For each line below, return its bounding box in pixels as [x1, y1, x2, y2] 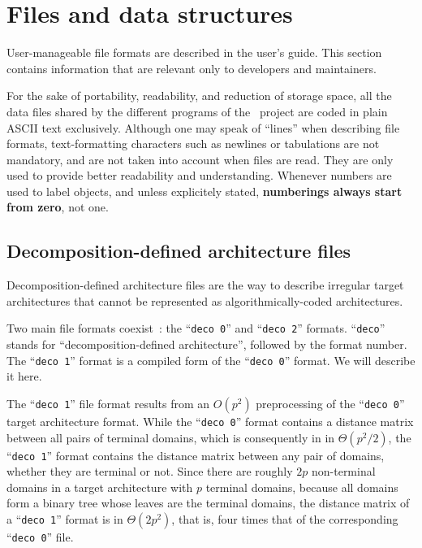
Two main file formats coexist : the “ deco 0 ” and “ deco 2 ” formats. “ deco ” [6, 320, 385, 337]
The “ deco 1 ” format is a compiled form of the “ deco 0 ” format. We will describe [6, 351, 416, 368]
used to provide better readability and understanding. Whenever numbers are [6, 167, 392, 184]
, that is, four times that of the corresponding [171, 511, 398, 528]
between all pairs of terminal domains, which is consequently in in [6, 428, 335, 446]
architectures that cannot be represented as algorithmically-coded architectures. [6, 292, 403, 309]
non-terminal [311, 463, 376, 480]
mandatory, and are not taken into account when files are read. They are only [6, 150, 394, 167]
